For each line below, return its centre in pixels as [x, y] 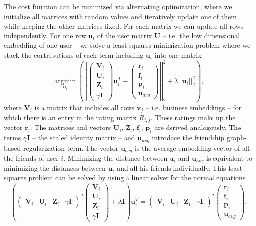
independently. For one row [45, 35]
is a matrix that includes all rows [85, 107]
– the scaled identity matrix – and [84, 138]
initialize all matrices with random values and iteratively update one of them [120, 16]
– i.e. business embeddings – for [193, 107]
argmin [65, 81]
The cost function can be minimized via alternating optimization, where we [118, 6]
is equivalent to [229, 158]
